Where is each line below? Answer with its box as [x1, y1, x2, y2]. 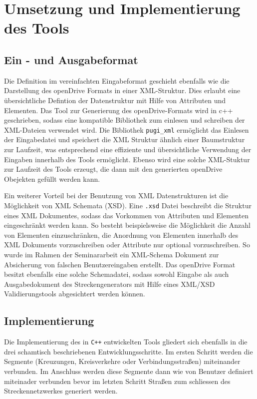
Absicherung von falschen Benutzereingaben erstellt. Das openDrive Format [4, 259, 236, 269]
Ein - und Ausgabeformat [4, 52, 138, 67]
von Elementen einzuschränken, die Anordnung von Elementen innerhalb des [4, 229, 239, 240]
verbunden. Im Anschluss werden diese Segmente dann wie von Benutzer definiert [4, 366, 254, 376]
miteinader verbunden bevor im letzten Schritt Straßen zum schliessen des [4, 375, 231, 386]
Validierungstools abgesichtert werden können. [4, 288, 145, 299]
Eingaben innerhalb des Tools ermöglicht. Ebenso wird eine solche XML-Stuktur [4, 154, 250, 164]
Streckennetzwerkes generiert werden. [4, 385, 118, 396]
